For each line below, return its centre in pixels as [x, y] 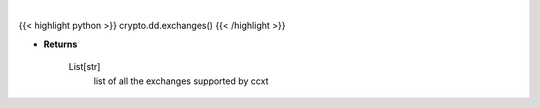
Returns [60, 44]
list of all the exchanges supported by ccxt [181, 81]
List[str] [84, 67]
